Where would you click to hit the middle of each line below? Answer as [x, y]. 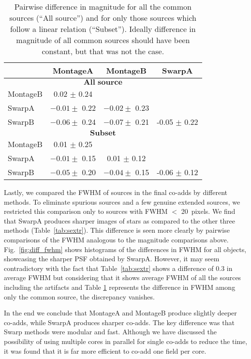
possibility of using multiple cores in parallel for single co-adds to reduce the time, [126, 341]
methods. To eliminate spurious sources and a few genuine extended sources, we [122, 202]
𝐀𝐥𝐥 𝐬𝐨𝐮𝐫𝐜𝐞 [103, 82]
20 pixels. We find [208, 211]
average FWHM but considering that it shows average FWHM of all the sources [123, 277]
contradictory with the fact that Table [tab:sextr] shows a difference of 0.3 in [118, 268]
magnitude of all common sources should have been [103, 40]
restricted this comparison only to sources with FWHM [86, 211]
